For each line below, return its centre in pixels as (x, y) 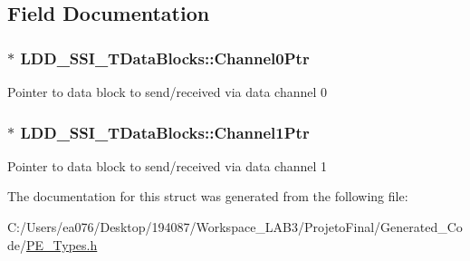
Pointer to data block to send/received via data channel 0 (168, 92)
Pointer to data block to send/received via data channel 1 (168, 165)
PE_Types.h (62, 244)
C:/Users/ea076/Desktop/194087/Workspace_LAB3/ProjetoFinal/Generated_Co (235, 227)
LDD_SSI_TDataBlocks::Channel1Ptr (165, 132)
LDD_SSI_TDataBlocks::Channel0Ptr (165, 58)
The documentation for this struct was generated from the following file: (208, 196)
